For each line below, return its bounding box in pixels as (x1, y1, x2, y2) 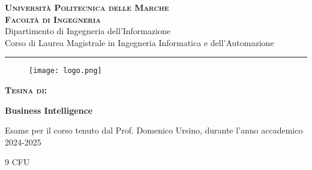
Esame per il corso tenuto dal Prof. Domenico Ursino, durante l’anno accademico (5, 124, 303, 136)
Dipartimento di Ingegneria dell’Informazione (5, 25, 171, 37)
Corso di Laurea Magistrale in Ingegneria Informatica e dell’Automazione (5, 36, 274, 48)
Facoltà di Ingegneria (5, 13, 101, 25)
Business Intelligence (5, 104, 93, 116)
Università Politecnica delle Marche (5, 1, 169, 13)
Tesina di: (5, 84, 47, 96)
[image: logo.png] (29, 66, 102, 75)
